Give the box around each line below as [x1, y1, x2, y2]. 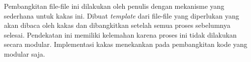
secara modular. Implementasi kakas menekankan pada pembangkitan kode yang [4, 39, 248, 49]
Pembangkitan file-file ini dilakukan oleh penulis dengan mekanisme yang [4, 1, 224, 11]
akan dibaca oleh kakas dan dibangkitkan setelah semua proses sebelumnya [4, 20, 230, 30]
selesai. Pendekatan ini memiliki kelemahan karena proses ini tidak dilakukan [4, 29, 237, 40]
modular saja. [4, 48, 45, 59]
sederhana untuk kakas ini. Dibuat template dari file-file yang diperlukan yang [4, 10, 239, 21]
